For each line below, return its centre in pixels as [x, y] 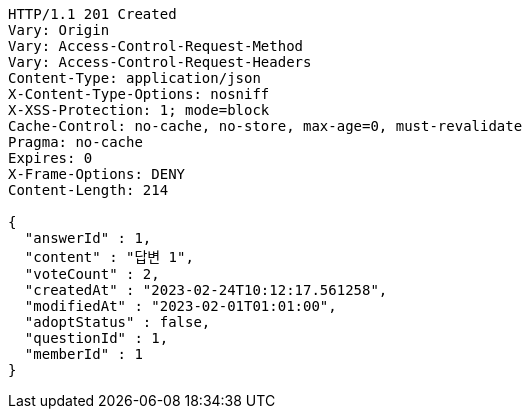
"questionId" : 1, [96, 338]
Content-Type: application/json [134, 78]
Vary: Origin [59, 30]
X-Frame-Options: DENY [97, 174]
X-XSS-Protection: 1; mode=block [139, 110]
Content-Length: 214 [88, 190]
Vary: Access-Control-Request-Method [156, 46]
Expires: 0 [50, 158]
